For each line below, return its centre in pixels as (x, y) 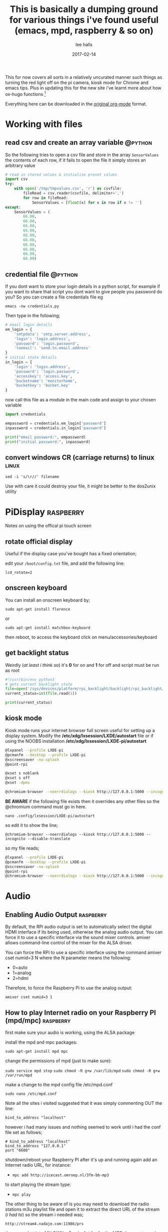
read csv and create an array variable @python (79, 142)
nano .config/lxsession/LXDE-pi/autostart (50, 816)
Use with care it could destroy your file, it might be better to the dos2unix (80, 486)
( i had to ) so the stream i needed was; (44, 1215)
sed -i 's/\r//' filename (32, 477)
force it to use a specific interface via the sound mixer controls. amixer (78, 938)
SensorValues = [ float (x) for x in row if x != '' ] (87, 202)
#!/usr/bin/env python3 (30, 679)
